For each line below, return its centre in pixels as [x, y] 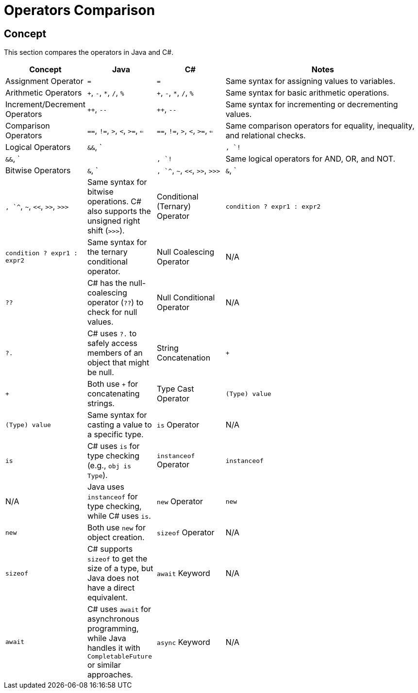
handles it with [114, 648]
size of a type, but [120, 569]
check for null [112, 312]
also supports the [119, 211]
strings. [101, 404]
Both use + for [113, 384]
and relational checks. [266, 136]
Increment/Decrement [45, 105]
